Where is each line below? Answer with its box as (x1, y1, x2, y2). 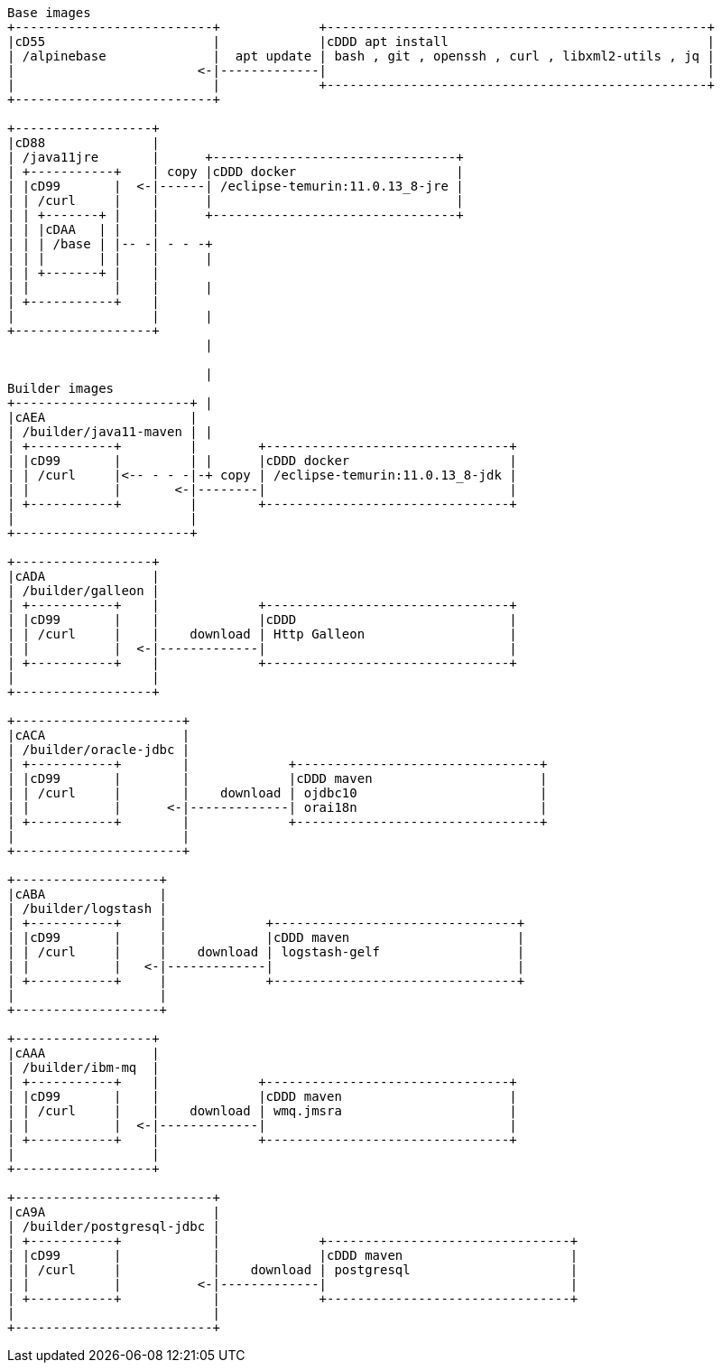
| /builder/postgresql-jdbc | (7, 1219, 221, 1234)
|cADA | (7, 569, 160, 583)
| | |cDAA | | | (7, 222, 160, 237)
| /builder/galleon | (7, 583, 160, 598)
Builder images (7, 381, 115, 396)
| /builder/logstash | (7, 901, 168, 916)
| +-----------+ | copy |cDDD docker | (7, 164, 464, 179)
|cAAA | (7, 1046, 160, 1060)
